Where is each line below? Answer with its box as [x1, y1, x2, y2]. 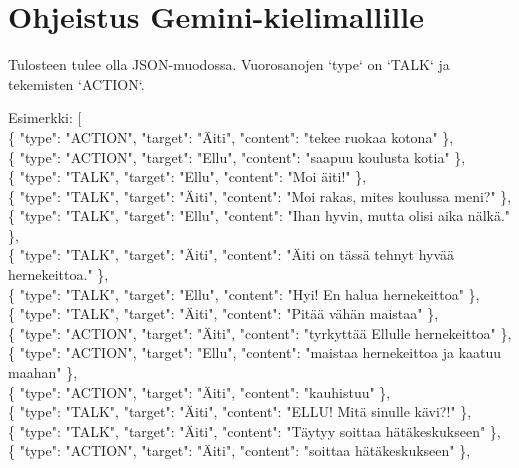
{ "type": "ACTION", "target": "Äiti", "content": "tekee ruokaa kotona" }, [8, 126, 454, 147]
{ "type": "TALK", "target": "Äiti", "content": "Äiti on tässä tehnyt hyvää [8, 244, 455, 265]
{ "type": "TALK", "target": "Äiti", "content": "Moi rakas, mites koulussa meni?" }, [8, 185, 512, 206]
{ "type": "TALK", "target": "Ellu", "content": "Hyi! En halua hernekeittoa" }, [8, 283, 480, 304]
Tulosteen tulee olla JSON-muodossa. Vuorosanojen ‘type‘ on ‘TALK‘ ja [8, 54, 450, 75]
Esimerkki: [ [8, 107, 82, 128]
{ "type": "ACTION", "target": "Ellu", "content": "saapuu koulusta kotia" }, [8, 146, 466, 167]
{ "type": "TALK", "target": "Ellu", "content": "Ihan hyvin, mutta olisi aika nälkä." [8, 205, 511, 226]
